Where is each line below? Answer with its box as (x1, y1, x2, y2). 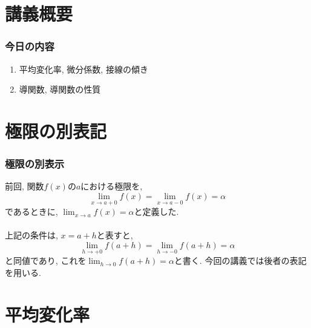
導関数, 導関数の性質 (19, 83, 101, 96)
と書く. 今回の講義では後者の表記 (174, 254, 307, 267)
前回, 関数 (5, 180, 44, 192)
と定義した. (134, 205, 179, 218)
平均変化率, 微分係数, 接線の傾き (19, 62, 148, 75)
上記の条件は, (5, 229, 58, 241)
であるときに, (5, 205, 58, 218)
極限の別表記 (5, 118, 107, 143)
